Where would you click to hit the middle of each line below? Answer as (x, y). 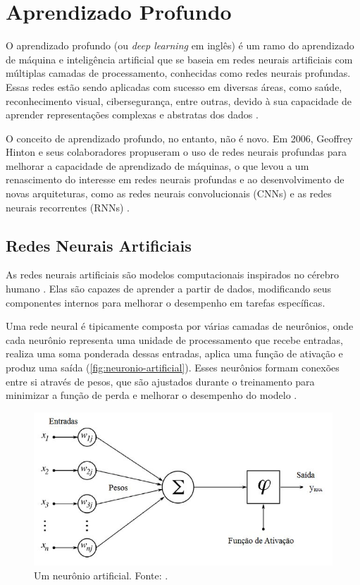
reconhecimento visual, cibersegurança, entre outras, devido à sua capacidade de (179, 100)
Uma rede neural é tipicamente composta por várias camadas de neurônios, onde (180, 326)
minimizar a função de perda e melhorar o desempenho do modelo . (151, 395)
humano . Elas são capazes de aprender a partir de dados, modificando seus (169, 289)
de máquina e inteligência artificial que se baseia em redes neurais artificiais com (179, 59)
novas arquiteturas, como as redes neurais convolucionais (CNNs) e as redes (169, 193)
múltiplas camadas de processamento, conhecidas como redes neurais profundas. (178, 73)
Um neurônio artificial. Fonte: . (101, 575)
